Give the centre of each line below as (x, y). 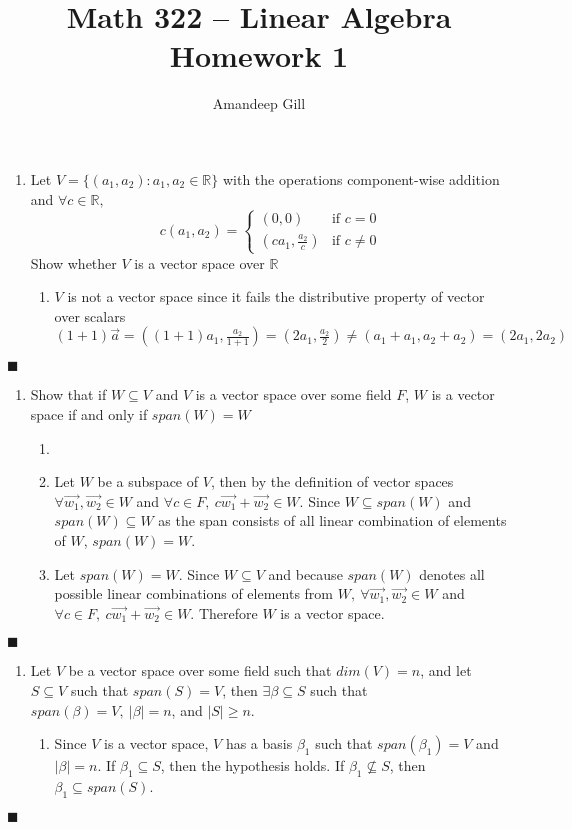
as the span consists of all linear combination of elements (332, 520)
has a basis (259, 743)
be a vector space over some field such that (200, 670)
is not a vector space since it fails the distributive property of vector (276, 296)
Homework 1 (259, 55)
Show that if (68, 394)
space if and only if (89, 414)
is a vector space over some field (293, 394)
